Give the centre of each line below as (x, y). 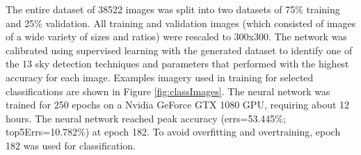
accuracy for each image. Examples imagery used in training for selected (160, 77)
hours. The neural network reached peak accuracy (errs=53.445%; (146, 118)
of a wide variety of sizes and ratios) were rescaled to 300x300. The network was (176, 36)
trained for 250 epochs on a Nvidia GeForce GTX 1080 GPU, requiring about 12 (178, 105)
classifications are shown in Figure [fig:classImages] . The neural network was (168, 91)
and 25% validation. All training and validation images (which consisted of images (181, 23)
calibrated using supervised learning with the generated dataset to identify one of (179, 50)
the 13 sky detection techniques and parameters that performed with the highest (177, 64)
